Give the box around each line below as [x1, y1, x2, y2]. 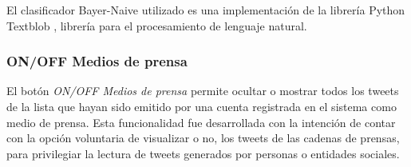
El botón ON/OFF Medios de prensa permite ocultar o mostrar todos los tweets [6, 82, 399, 99]
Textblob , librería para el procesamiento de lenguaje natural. [6, 17, 307, 34]
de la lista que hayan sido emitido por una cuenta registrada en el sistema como [6, 98, 397, 114]
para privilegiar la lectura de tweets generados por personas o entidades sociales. [6, 145, 400, 161]
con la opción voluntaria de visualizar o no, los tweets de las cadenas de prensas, [6, 129, 400, 146]
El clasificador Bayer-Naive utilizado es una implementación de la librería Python [6, 2, 405, 18]
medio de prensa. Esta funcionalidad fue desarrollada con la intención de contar [6, 113, 396, 130]
